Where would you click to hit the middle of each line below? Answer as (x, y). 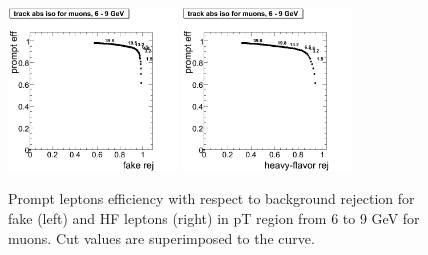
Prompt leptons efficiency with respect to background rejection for (211, 198)
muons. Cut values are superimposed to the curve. (161, 237)
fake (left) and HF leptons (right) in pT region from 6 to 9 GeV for (214, 217)
